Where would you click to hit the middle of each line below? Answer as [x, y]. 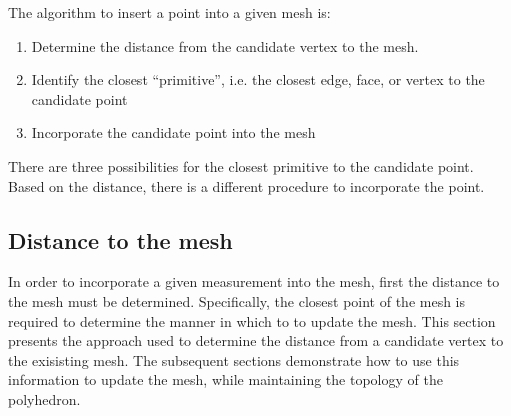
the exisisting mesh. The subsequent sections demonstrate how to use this [234, 359]
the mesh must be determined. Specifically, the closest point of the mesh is [237, 300]
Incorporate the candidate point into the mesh [173, 132]
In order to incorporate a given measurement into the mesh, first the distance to [254, 281]
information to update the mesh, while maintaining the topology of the [225, 379]
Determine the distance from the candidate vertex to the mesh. [225, 45]
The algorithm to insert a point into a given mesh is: [169, 12]
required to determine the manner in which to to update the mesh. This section [252, 320]
